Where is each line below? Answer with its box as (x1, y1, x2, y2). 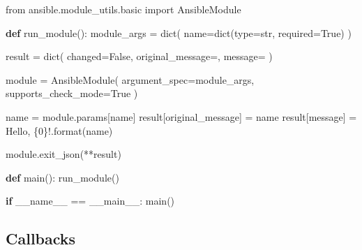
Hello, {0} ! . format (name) (6, 123, 113, 138)
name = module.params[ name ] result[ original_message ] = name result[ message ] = (6, 109, 357, 124)
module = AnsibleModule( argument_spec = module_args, (6, 72, 255, 87)
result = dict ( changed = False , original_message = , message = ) (6, 49, 273, 64)
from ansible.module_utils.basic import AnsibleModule (6, 2, 241, 16)
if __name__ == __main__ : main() (6, 193, 175, 208)
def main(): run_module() (6, 170, 119, 184)
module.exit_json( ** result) (6, 147, 121, 161)
